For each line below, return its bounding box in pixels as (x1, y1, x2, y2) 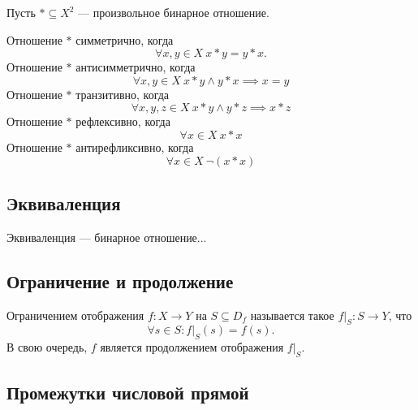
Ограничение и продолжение (6, 268, 234, 293)
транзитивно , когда (75, 85, 170, 102)
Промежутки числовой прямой (6, 380, 249, 405)
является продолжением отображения (100, 339, 284, 356)
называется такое (250, 306, 334, 323)
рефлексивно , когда (75, 113, 170, 130)
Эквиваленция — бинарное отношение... (6, 228, 207, 245)
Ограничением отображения (6, 306, 144, 323)
